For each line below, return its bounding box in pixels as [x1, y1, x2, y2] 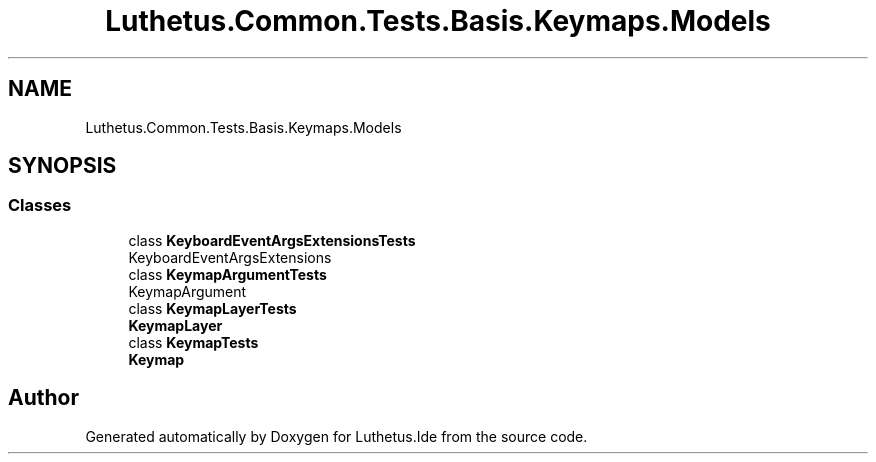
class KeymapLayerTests [128, 299, 297, 317]
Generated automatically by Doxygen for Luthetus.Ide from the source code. [85, 427, 588, 445]
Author [8, 385, 79, 411]
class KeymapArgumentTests [128, 265, 327, 283]
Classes [8, 195, 72, 216]
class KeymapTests [128, 333, 259, 351]
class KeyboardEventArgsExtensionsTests [128, 231, 416, 249]
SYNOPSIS [8, 153, 117, 179]
